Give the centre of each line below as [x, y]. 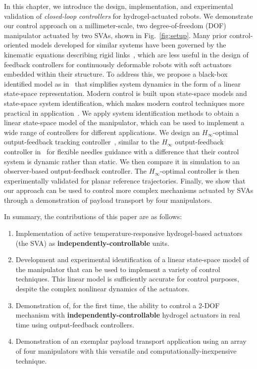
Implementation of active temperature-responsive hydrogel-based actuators [129, 233]
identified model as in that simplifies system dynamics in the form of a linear [123, 83]
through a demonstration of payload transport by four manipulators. [108, 200]
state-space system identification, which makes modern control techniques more [124, 103]
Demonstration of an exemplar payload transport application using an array [131, 341]
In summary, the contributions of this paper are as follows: [93, 216]
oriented [16, 45]
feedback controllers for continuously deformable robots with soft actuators [118, 64]
